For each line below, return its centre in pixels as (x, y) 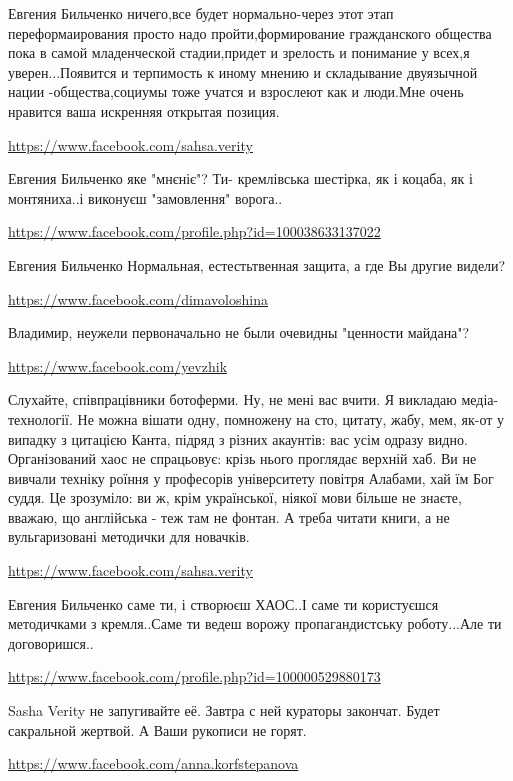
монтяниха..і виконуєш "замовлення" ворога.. (145, 197)
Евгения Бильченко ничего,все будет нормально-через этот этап (201, 13)
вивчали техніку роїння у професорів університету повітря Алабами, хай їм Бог (251, 477)
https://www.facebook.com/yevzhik (118, 365)
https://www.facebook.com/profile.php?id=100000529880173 (194, 676)
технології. (40, 418)
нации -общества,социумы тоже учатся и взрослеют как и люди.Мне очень (236, 91)
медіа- (480, 399)
